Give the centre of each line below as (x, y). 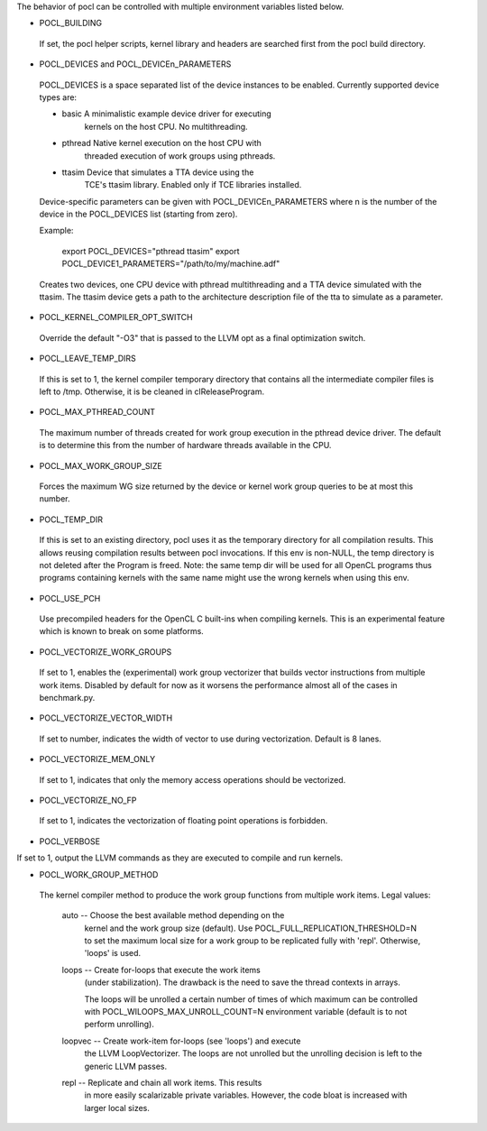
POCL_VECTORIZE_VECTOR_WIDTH (106, 718)
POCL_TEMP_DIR (71, 520)
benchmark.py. (67, 698)
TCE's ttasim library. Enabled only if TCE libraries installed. (193, 185)
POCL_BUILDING (71, 23)
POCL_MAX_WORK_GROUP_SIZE (101, 465)
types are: (58, 97)
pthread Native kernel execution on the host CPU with (161, 143)
